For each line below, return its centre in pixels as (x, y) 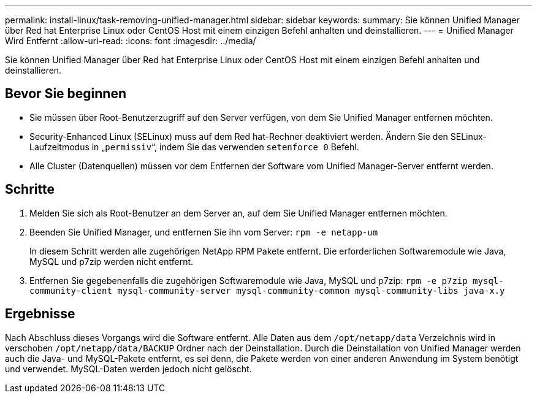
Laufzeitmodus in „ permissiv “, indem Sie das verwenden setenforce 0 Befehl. (194, 147)
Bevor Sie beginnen (66, 94)
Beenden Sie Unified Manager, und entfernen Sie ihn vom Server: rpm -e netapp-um (204, 232)
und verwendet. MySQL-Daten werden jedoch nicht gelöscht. (128, 369)
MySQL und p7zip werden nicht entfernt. (112, 261)
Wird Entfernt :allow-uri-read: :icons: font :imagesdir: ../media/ (131, 41)
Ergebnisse (40, 314)
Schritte (30, 189)
